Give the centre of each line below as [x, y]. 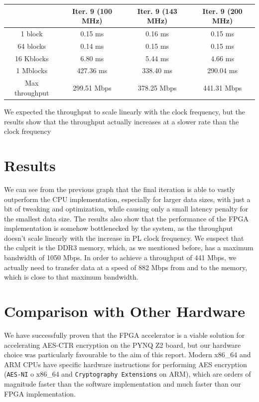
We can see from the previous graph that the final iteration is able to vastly [120, 189]
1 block [32, 33]
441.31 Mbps [222, 88]
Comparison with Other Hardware [125, 311]
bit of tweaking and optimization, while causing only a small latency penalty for [126, 209]
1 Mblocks [32, 70]
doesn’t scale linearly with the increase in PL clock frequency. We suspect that [124, 238]
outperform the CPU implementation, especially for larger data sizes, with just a [127, 199]
